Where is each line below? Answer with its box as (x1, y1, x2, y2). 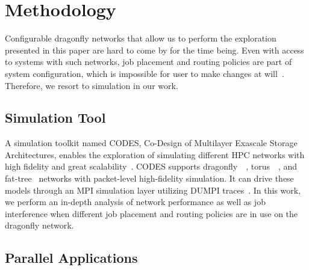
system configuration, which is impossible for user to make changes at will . (5, 67, 284, 79)
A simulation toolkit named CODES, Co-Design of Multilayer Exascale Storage (5, 137, 298, 149)
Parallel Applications (5, 248, 138, 267)
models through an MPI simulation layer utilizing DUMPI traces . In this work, (5, 183, 301, 196)
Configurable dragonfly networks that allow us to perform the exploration (5, 32, 276, 44)
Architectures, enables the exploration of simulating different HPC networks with (5, 148, 305, 161)
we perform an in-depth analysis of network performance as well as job (5, 195, 266, 208)
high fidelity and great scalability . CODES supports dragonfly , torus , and (5, 160, 298, 173)
